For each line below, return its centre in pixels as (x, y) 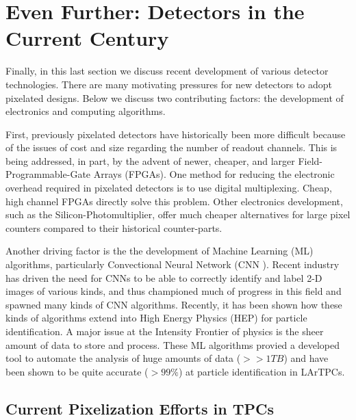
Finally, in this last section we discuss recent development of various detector (167, 71)
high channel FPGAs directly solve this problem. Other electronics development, (174, 201)
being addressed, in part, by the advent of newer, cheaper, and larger (150, 160)
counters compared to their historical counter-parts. (114, 227)
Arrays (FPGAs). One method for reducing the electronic (214, 174)
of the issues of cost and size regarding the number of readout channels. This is (171, 147)
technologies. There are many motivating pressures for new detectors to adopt (169, 84)
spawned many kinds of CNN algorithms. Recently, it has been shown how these (174, 304)
